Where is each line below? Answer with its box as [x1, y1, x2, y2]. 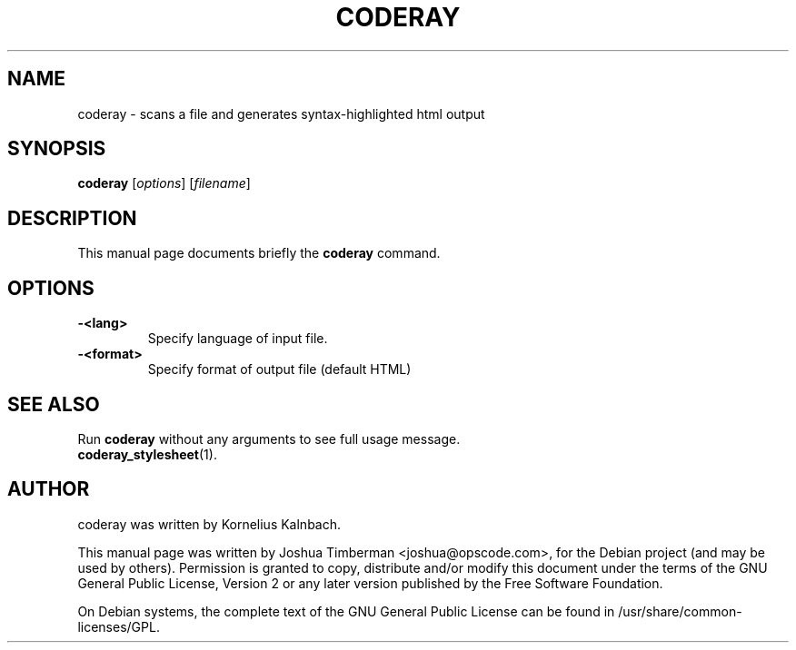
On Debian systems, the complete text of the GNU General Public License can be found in [77, 603, 615, 619]
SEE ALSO [7, 392, 100, 416]
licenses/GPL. [77, 618, 160, 635]
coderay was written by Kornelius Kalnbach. [77, 516, 342, 532]
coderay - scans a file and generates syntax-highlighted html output [77, 105, 485, 122]
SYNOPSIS [7, 137, 106, 161]
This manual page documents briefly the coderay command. [77, 245, 441, 261]
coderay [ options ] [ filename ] [77, 175, 251, 192]
